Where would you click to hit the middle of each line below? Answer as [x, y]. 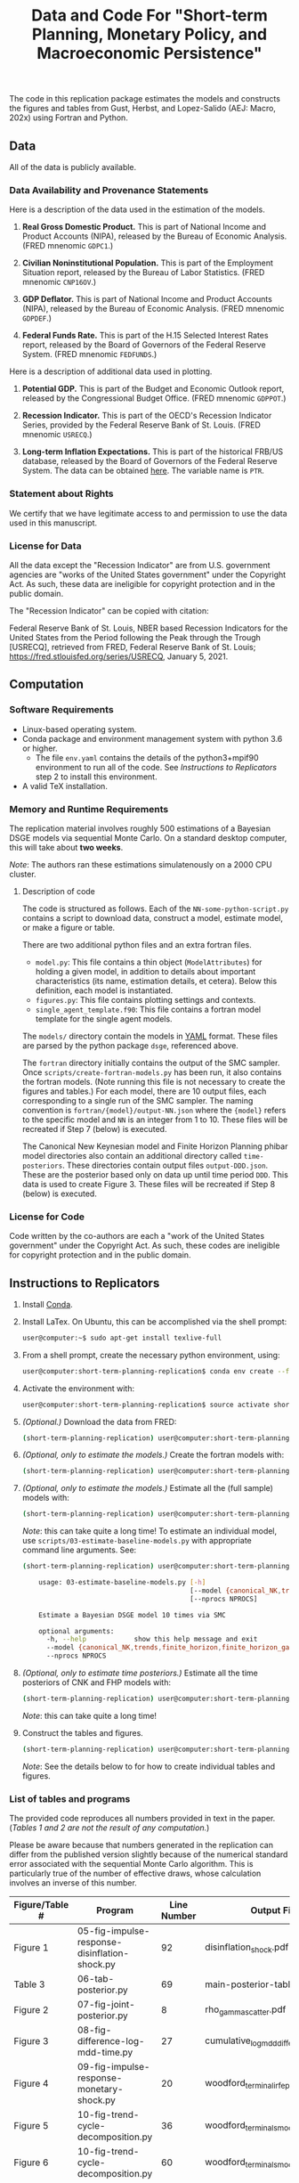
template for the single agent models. [104, 1018]
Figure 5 [31, 2126]
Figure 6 [31, 2163]
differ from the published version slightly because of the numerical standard [149, 1854]
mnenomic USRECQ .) [57, 435]
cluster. [23, 874]
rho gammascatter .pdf [245, 2010]
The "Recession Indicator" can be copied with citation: [109, 610]
